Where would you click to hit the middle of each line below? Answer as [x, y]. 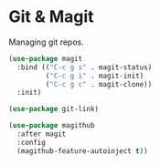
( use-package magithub [52, 126]
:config [32, 142]
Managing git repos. [46, 42]
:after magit [42, 134]
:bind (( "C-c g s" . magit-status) [85, 67]
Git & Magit [51, 17]
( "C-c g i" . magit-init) [95, 76]
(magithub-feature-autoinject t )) [82, 151]
